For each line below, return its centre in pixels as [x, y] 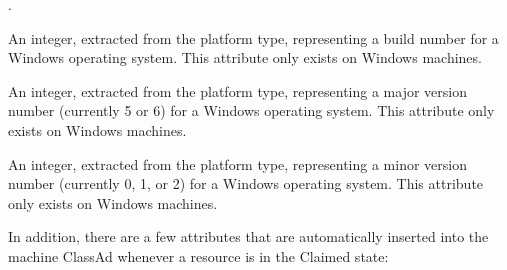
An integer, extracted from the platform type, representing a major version [237, 90]
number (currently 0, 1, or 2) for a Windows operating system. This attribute [246, 183]
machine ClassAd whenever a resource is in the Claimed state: [198, 255]
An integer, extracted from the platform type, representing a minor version [237, 163]
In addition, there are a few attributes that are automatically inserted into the [248, 236]
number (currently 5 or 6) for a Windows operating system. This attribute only [251, 110]
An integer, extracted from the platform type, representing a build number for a [253, 37]
